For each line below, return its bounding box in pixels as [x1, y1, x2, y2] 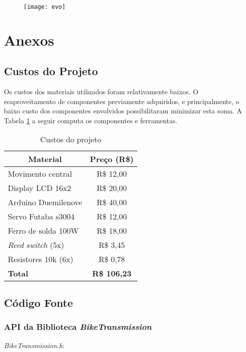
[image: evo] [23, 3, 66, 10]
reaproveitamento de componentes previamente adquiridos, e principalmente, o [4, 96, 240, 106]
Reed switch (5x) [8, 239, 65, 250]
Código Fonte [4, 295, 73, 310]
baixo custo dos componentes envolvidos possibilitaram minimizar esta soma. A [4, 106, 242, 116]
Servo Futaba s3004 [8, 210, 75, 222]
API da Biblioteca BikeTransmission [4, 321, 152, 333]
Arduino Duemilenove [8, 196, 82, 208]
